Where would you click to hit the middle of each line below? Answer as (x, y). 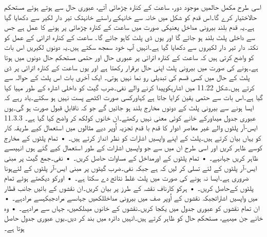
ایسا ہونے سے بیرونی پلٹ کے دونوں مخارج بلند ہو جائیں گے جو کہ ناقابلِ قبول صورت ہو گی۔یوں (129, 107)
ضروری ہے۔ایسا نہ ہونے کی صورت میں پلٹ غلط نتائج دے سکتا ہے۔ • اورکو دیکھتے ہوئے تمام (127, 178)
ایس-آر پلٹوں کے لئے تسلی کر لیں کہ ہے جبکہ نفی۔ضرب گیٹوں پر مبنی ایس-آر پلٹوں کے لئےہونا (131, 167)
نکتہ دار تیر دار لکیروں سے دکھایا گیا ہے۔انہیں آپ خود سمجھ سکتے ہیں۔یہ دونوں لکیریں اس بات (131, 47)
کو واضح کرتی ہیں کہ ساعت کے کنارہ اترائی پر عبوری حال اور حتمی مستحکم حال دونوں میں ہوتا (129, 57)
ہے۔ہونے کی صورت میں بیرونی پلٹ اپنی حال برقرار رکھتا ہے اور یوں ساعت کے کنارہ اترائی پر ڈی (131, 67)
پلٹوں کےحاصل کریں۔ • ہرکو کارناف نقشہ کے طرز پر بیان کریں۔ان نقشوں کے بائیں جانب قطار (129, 187)
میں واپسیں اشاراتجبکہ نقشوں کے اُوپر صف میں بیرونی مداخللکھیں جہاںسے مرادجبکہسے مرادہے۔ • (131, 198)
